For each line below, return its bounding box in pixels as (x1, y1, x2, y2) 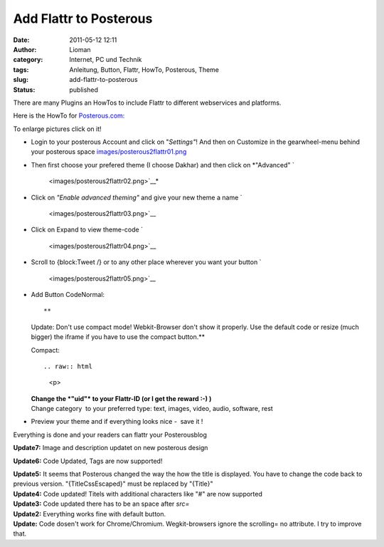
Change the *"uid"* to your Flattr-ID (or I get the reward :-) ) (31, 394, 212, 402)
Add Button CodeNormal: (31, 290, 105, 298)
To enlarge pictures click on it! (13, 125, 102, 133)
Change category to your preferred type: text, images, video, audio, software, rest (31, 405, 273, 413)
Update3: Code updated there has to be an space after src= (13, 499, 190, 509)
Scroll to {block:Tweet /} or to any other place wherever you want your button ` (31, 258, 262, 266)
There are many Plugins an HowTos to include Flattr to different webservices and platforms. (13, 98, 282, 107)
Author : (13, 45, 37, 53)
